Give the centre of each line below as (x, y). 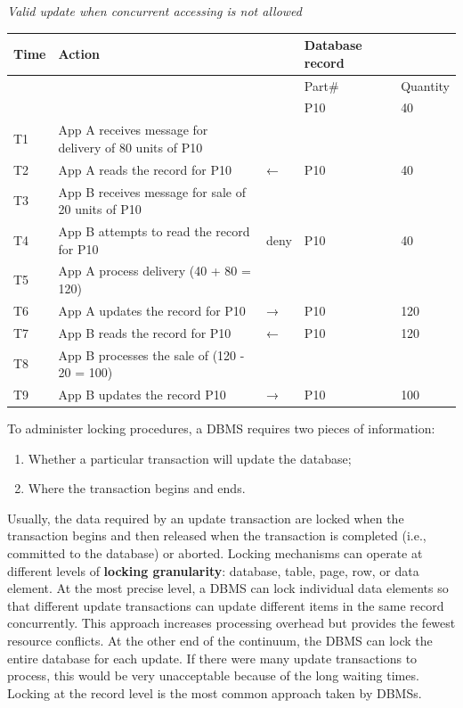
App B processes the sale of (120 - (151, 354)
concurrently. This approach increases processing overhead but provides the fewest (231, 623)
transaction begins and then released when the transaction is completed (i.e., (217, 535)
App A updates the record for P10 (152, 310)
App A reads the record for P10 (145, 169)
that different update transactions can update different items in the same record (226, 605)
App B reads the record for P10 (145, 332)
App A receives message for (133, 130)
